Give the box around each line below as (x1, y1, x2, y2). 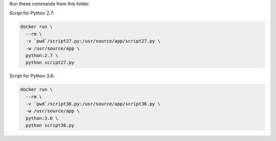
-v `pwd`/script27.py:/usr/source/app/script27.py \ (26, 38, 160, 44)
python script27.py (26, 59, 75, 66)
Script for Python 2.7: (9, 10, 55, 16)
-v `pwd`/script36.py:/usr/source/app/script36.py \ (26, 101, 160, 107)
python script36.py (26, 123, 75, 128)
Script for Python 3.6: (9, 73, 55, 79)
